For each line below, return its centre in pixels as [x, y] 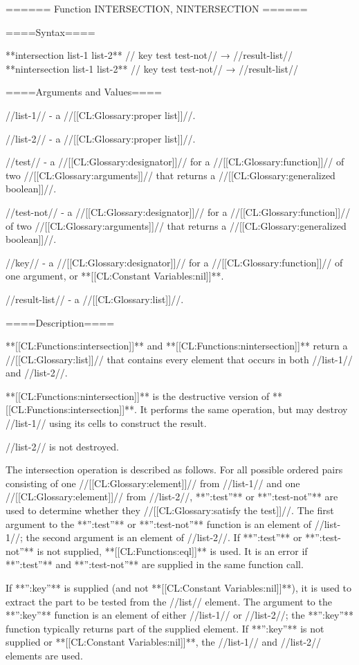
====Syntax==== [50, 31]
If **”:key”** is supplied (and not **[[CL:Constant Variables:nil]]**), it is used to [179, 587]
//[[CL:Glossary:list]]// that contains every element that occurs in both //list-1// [179, 359]
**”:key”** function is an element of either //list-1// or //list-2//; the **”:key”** [180, 615]
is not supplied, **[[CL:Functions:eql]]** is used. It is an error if [172, 550]
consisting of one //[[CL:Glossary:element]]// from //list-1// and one [153, 483]
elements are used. [44, 655]
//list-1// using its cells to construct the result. [106, 423]
